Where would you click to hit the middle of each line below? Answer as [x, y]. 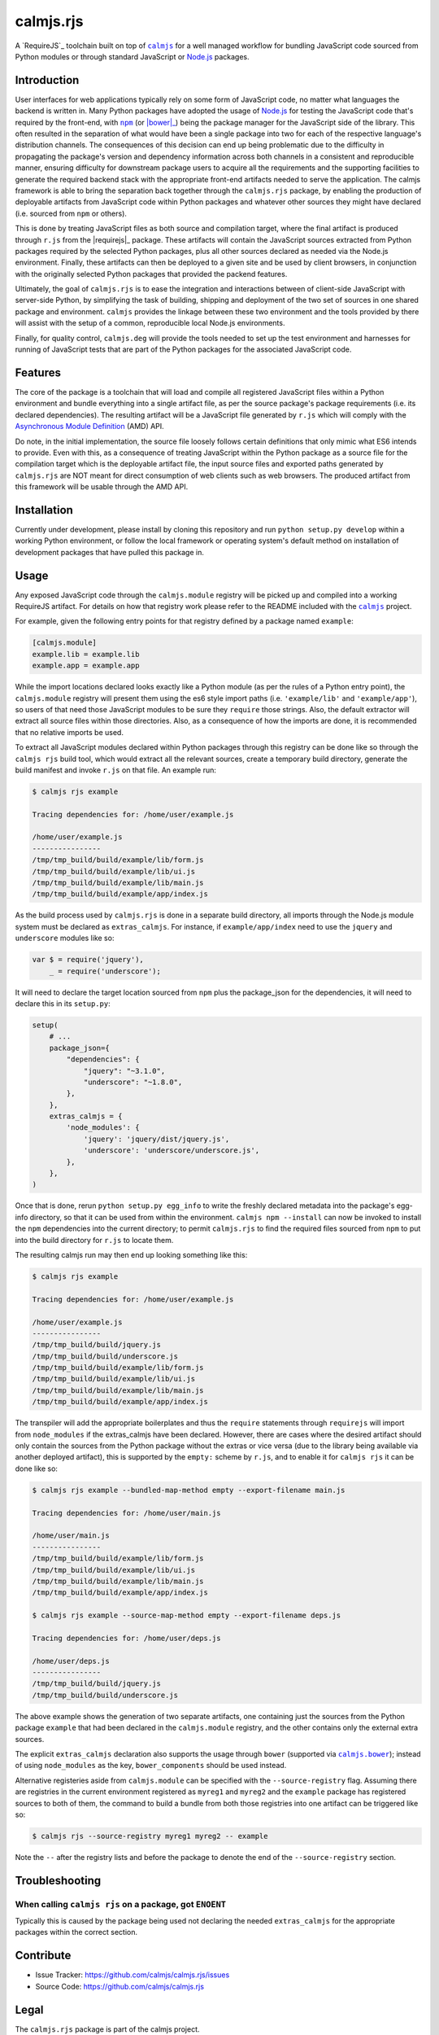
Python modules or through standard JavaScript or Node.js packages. [132, 56]
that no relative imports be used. [69, 732]
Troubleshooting [58, 1880]
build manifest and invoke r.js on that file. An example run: [116, 770]
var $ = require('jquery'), [88, 960]
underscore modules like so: [65, 938]
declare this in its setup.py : [63, 1003]
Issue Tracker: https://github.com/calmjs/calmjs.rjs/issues [133, 1975]
